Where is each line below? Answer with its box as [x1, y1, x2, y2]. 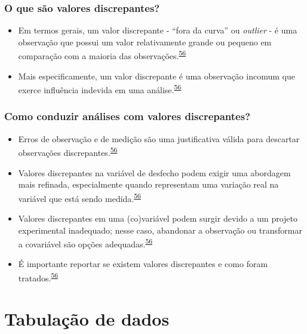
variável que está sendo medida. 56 [18, 190, 141, 204]
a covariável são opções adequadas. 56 [18, 236, 153, 250]
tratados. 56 [18, 270, 59, 284]
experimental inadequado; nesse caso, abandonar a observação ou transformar [18, 223, 302, 236]
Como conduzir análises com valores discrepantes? [4, 109, 251, 124]
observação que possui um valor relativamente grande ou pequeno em [18, 35, 272, 48]
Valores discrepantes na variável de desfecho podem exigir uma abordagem [18, 166, 291, 179]
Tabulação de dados [4, 307, 170, 331]
